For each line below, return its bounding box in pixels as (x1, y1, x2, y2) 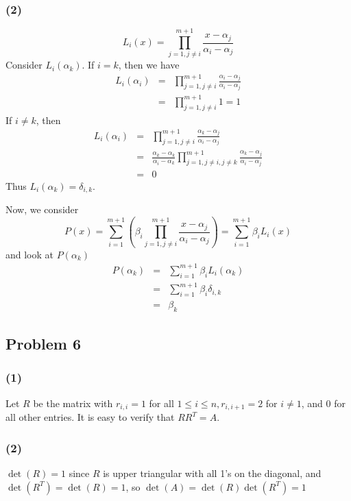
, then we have (118, 58, 180, 72)
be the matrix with (33, 395, 113, 410)
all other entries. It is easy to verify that (5, 410, 175, 424)
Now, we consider (5, 202, 79, 217)
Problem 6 (5, 333, 81, 354)
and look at (5, 247, 54, 261)
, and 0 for (301, 395, 346, 410)
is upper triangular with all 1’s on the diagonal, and (103, 465, 322, 480)
